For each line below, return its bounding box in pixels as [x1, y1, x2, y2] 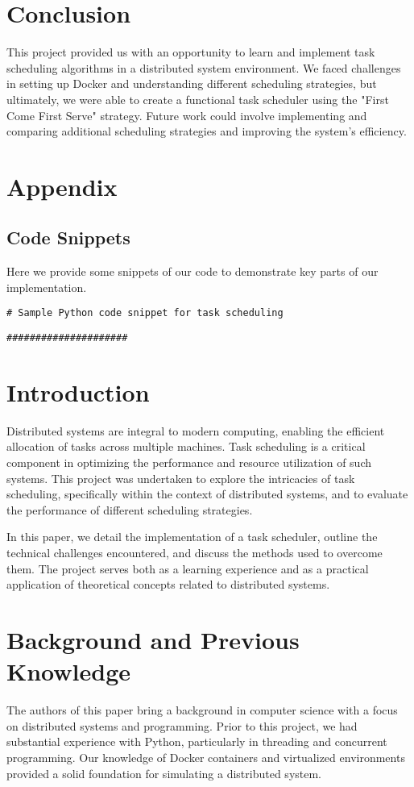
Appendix [6, 169, 118, 202]
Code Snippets [6, 225, 130, 250]
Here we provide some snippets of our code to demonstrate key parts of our [6, 263, 379, 280]
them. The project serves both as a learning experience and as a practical [6, 560, 369, 577]
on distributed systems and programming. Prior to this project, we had [6, 717, 358, 734]
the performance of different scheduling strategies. [6, 501, 253, 518]
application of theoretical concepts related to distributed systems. [6, 576, 330, 593]
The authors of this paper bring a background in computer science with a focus [6, 702, 398, 718]
